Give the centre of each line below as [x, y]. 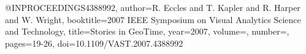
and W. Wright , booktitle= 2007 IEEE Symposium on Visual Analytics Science [153, 19]
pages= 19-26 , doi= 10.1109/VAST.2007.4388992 [94, 43]
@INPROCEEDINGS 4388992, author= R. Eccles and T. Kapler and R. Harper [153, 7]
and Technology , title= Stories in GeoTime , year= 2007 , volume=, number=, [147, 31]
